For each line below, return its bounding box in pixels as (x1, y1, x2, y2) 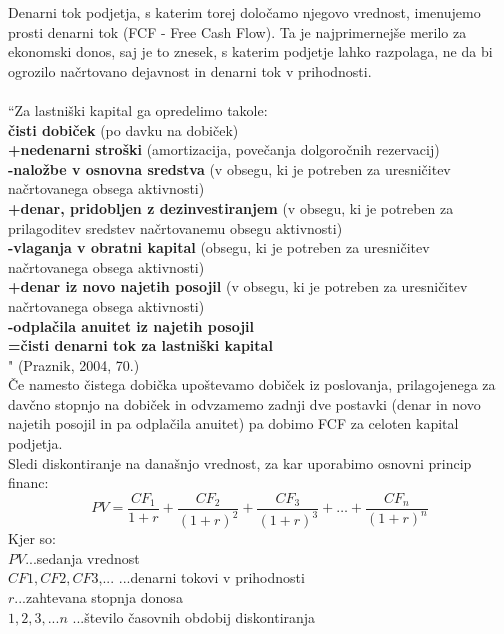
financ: (8, 472, 49, 493)
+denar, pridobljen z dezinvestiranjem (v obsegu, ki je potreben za (8, 197, 454, 218)
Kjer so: (8, 528, 56, 549)
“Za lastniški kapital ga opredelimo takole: (8, 99, 268, 120)
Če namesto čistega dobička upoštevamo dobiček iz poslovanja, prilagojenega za (8, 374, 496, 395)
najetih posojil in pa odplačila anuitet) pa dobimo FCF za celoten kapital (8, 413, 459, 434)
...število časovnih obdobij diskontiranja (72, 606, 316, 627)
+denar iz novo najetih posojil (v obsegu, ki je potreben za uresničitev (8, 276, 468, 297)
